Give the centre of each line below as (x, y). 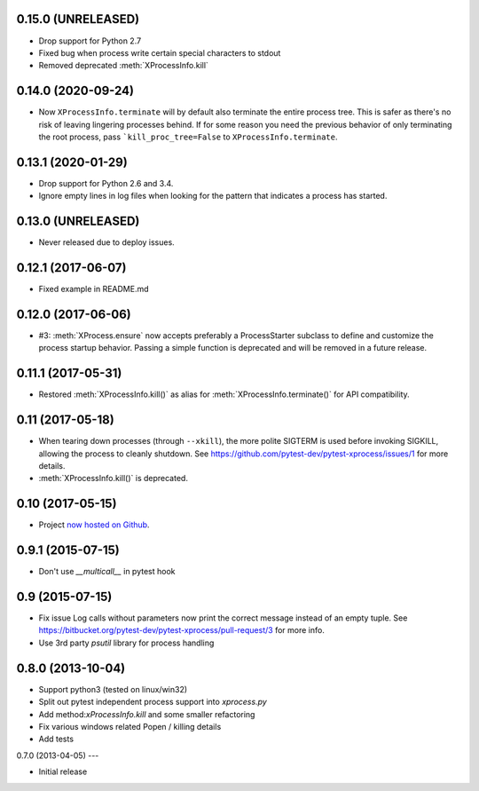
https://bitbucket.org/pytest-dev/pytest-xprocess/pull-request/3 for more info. (182, 630)
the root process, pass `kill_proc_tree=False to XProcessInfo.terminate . (188, 137)
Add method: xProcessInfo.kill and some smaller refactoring (147, 714)
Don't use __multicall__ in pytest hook (107, 572)
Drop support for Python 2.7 (90, 41)
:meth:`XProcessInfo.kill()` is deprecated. (113, 479)
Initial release (63, 771)
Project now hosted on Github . (94, 525)
